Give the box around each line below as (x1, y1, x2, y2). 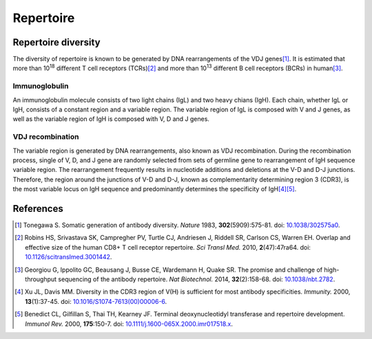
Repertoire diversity (12, 36, 101, 48)
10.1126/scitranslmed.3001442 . (25, 253, 112, 261)
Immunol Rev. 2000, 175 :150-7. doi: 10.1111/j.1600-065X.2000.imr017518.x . (25, 320, 234, 328)
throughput (25, 275, 57, 283)
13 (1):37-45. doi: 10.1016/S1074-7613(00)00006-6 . (25, 297, 167, 305)
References (12, 203, 63, 215)
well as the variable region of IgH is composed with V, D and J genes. (12, 115, 210, 123)
